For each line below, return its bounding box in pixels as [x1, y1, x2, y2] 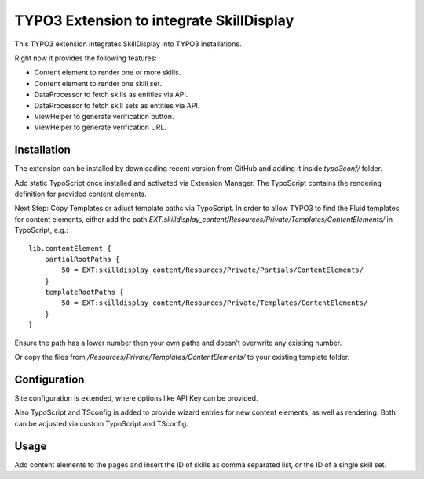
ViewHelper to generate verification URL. [34, 122, 167, 132]
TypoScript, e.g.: [14, 226, 68, 235]
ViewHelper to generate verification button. [34, 111, 174, 121]
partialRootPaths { [44, 255, 120, 263]
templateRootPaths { [44, 288, 124, 297]
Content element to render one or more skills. [34, 67, 181, 78]
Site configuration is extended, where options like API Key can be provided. [14, 393, 258, 403]
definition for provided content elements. [14, 189, 147, 198]
